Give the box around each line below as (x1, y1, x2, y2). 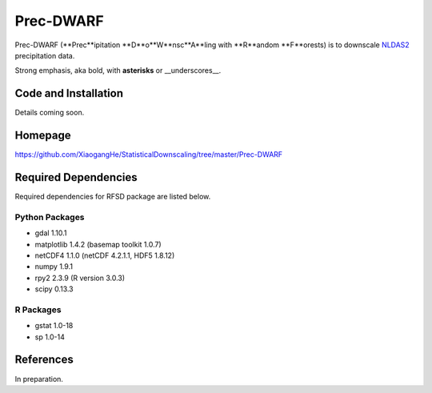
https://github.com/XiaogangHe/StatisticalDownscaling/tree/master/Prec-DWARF (14, 150, 283, 159)
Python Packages (14, 211, 85, 223)
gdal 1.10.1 (34, 228, 67, 238)
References (14, 353, 74, 367)
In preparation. (14, 374, 64, 383)
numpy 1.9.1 (34, 262, 74, 271)
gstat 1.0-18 (34, 321, 74, 331)
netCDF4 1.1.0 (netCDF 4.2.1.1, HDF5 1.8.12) (34, 251, 175, 260)
